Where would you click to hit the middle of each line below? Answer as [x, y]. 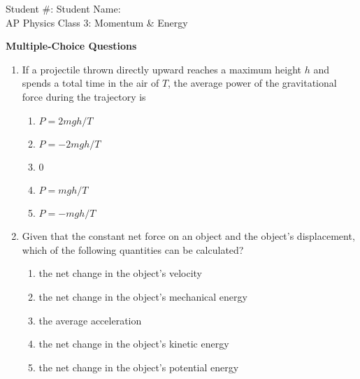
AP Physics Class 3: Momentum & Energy [97, 22]
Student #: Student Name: [63, 8]
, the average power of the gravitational [252, 83]
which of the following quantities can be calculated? [133, 249]
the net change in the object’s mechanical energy [143, 296]
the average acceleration [90, 320]
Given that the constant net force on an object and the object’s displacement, [188, 236]
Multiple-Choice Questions [71, 46]
